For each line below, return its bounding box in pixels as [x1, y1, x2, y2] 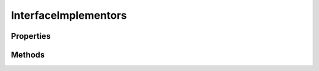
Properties [11, 31, 51, 41]
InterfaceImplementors [11, 9, 127, 22]
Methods [11, 50, 45, 60]
